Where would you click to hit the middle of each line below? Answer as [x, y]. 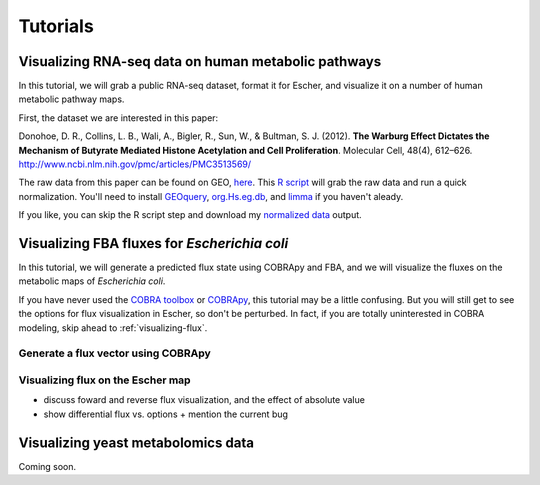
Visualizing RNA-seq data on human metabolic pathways [200, 61]
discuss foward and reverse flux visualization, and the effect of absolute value [204, 400]
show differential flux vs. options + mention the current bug [166, 414]
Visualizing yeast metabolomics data [136, 442]
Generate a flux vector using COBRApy [115, 353]
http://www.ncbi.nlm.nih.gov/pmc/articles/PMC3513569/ [135, 164]
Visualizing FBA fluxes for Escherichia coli [153, 243]
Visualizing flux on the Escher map [104, 380]
